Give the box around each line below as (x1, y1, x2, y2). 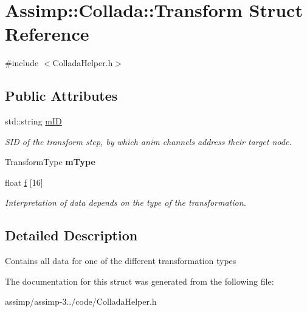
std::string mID (5, 115, 62, 127)
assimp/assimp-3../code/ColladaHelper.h (5, 295, 157, 308)
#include (5, 56, 39, 69)
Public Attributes (5, 86, 118, 105)
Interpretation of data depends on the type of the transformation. (5, 196, 246, 209)
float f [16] (5, 175, 43, 188)
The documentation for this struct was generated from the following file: (5, 274, 274, 287)
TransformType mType (5, 155, 95, 168)
